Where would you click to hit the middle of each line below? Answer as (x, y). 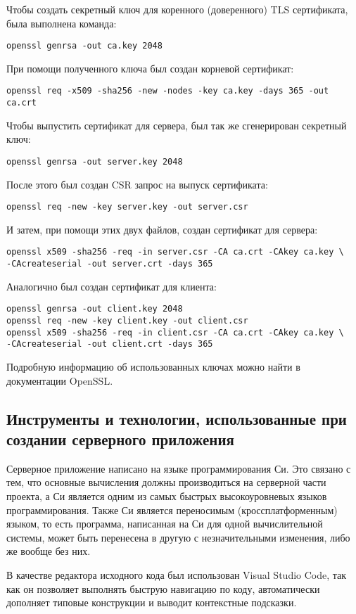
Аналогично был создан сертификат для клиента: (112, 286)
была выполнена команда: (62, 23)
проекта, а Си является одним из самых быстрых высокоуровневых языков (167, 495)
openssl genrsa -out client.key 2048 (95, 309)
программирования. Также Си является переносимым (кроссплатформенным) (172, 510)
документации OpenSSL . (60, 380)
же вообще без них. (49, 551)
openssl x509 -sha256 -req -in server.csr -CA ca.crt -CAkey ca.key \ (175, 252)
